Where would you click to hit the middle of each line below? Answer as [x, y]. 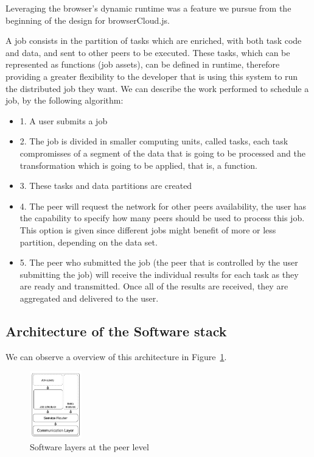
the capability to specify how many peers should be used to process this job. [162, 218]
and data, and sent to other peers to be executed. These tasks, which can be [148, 52]
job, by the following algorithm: [65, 100]
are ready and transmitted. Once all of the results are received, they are [154, 286]
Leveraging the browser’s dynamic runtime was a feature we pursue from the [148, 8]
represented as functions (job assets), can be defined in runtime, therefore [143, 64]
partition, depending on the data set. [89, 242]
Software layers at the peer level [89, 446]
